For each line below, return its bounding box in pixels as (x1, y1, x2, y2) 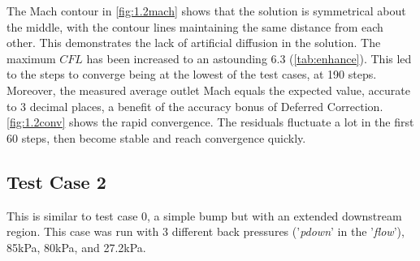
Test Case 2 (6, 169, 106, 194)
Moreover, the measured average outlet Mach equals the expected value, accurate (6, 81, 410, 98)
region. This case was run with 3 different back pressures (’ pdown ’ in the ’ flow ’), (6, 223, 405, 240)
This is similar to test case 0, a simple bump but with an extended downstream (6, 207, 402, 224)
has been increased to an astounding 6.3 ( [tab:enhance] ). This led (86, 49, 412, 66)
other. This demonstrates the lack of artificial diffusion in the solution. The (6, 34, 381, 51)
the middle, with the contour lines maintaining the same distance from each (6, 18, 383, 35)
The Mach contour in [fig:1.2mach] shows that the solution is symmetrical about (6, 2, 406, 19)
